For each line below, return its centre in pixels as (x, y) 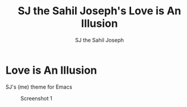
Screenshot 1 (36, 98)
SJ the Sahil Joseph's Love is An (99, 11)
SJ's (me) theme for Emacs (39, 87)
